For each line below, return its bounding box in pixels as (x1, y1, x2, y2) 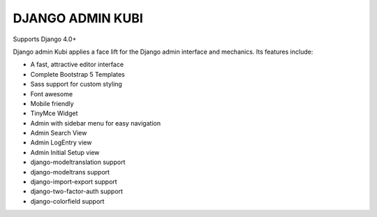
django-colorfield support (30, 197, 105, 205)
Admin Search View (30, 129, 87, 137)
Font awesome (30, 89, 73, 98)
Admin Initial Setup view (30, 148, 100, 156)
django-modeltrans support (30, 167, 110, 176)
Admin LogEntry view (30, 138, 92, 147)
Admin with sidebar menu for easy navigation (30, 119, 161, 127)
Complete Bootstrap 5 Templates (30, 70, 125, 78)
